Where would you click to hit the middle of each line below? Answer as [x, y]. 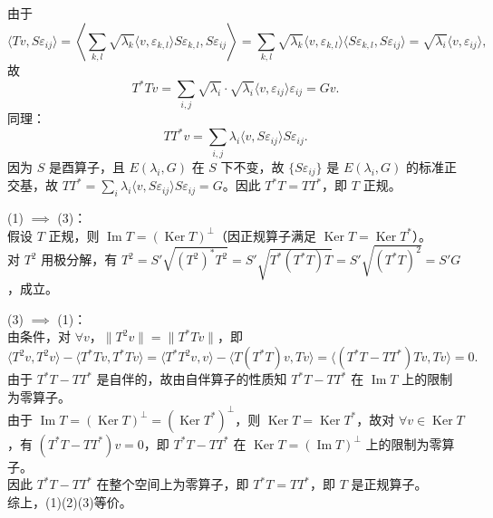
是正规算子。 [389, 484]
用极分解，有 [79, 259]
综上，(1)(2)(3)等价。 [70, 501]
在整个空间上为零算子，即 [173, 484]
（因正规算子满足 [265, 235]
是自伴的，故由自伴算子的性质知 [192, 379]
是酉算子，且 [87, 166]
